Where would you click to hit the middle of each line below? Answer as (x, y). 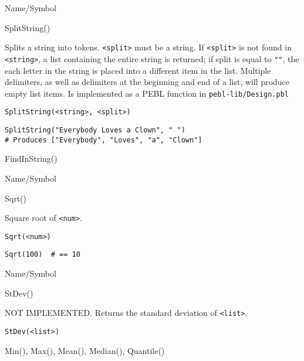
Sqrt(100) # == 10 (43, 255)
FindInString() (31, 159)
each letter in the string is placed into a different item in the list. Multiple (138, 70)
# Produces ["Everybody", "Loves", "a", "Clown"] (104, 140)
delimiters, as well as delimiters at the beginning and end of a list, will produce (147, 82)
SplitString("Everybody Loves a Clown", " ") (95, 130)
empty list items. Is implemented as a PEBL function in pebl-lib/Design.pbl (147, 93)
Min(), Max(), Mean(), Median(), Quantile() (85, 350)
